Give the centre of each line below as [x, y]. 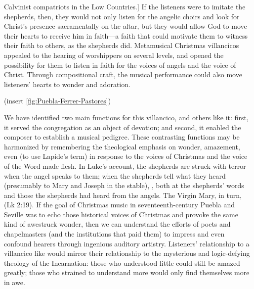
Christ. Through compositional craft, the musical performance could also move [123, 74]
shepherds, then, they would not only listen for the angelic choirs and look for [122, 16]
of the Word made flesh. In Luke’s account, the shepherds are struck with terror [125, 166]
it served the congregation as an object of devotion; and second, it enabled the [123, 127]
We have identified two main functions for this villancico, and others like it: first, [126, 117]
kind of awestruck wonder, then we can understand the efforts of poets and [117, 224]
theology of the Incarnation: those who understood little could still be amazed [122, 263]
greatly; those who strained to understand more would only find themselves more [127, 272]
